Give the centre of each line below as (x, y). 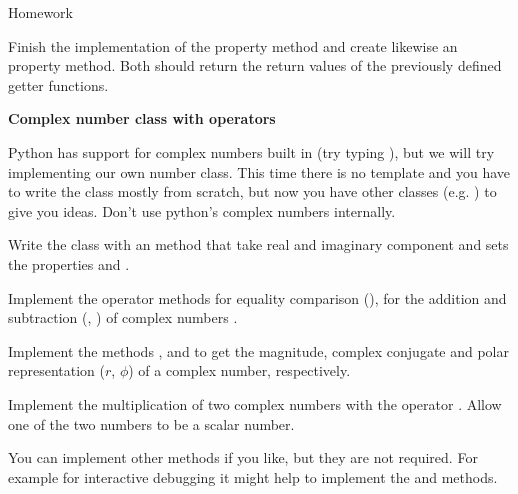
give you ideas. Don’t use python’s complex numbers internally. (202, 210)
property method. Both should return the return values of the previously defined (255, 65)
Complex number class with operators (142, 118)
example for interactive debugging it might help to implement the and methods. (253, 476)
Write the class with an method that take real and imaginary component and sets (258, 244)
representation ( (56, 370)
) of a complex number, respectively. (239, 370)
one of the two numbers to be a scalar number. (151, 423)
